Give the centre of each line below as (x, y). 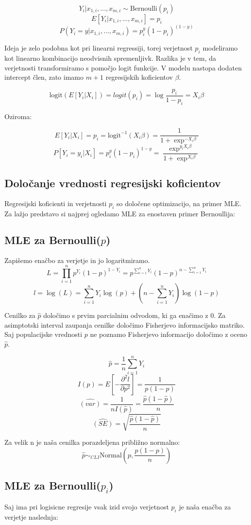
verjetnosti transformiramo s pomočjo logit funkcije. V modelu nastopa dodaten (123, 67)
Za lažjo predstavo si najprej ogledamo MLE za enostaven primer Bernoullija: (120, 213)
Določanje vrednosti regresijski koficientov (113, 183)
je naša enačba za (205, 506)
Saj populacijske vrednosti (43, 334)
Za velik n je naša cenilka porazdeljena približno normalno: (92, 442)
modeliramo (220, 48)
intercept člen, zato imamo (44, 77)
